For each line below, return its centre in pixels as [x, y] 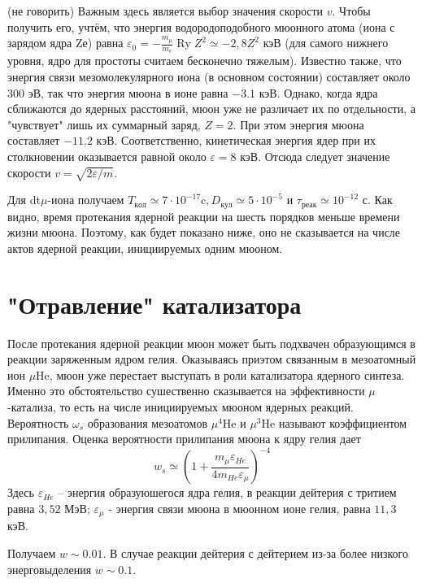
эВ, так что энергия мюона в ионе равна [128, 92]
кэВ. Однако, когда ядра [318, 92]
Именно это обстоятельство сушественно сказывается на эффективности [186, 391]
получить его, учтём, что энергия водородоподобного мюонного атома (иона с [201, 26]
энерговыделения [50, 569]
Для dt [24, 200]
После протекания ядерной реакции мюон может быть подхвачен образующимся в [211, 343]
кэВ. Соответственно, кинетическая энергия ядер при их [236, 140]
